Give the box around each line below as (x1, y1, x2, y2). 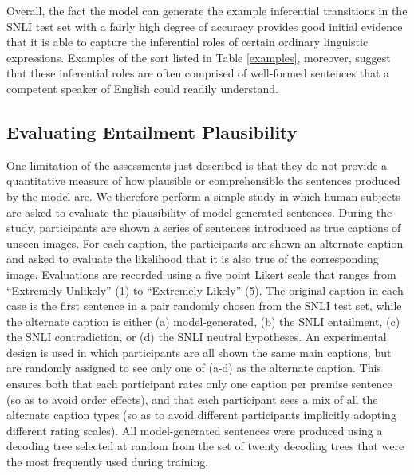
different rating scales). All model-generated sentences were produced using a (6, 422, 383, 438)
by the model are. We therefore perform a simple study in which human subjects (6, 187, 401, 204)
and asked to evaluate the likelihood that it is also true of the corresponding (6, 250, 379, 267)
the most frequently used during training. (6, 453, 209, 470)
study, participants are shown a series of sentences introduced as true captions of (6, 219, 401, 236)
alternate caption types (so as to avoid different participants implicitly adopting (6, 406, 396, 423)
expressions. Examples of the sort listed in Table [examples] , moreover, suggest (6, 49, 391, 65)
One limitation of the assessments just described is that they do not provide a (6, 156, 388, 173)
